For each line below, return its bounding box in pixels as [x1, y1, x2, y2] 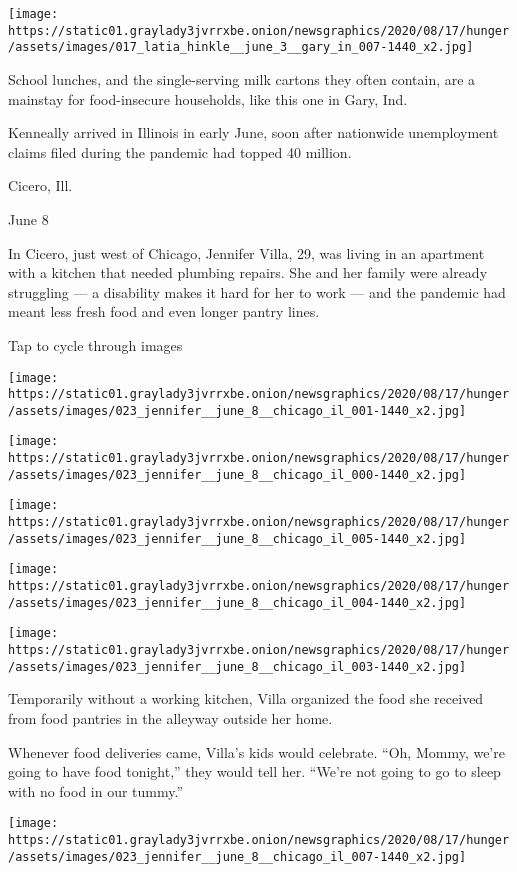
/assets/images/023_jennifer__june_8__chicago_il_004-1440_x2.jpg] [8, 595, 467, 610]
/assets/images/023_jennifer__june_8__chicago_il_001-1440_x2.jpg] [8, 403, 467, 418]
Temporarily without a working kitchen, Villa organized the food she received [8, 688, 484, 709]
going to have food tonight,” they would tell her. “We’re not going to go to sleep [8, 761, 501, 782]
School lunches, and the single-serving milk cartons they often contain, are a [8, 68, 476, 89]
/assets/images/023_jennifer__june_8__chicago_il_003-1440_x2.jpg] [8, 659, 467, 674]
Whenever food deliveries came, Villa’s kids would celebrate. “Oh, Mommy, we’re [8, 741, 505, 762]
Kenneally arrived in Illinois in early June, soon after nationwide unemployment [8, 122, 499, 143]
